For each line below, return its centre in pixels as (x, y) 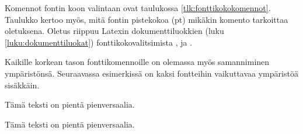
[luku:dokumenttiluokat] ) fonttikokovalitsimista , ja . (99, 42)
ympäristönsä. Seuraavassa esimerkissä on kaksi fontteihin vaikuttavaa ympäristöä (151, 73)
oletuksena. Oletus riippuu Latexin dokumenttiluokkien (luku (114, 31)
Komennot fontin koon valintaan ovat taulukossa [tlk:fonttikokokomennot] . (138, 8)
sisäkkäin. (22, 85)
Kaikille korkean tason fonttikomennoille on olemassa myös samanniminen (137, 62)
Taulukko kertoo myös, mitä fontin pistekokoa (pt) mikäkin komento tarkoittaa (147, 19)
